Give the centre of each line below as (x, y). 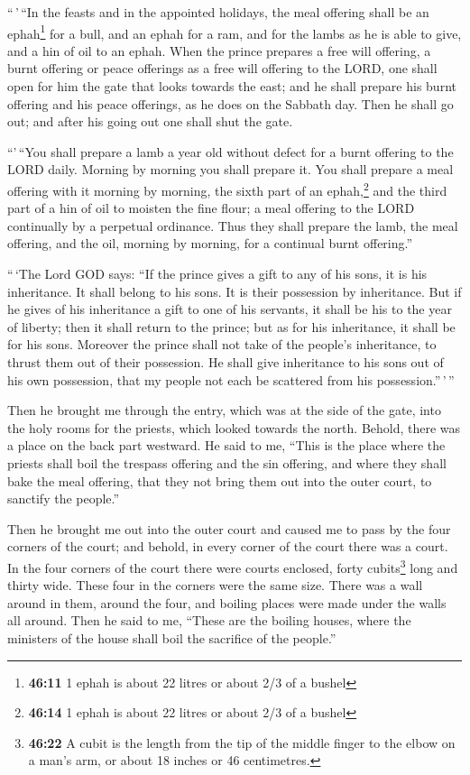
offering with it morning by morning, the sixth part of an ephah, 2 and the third (227, 189)
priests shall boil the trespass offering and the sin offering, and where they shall (227, 462)
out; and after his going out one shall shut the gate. (150, 121)
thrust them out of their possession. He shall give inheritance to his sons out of (226, 362)
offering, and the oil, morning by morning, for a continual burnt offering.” (210, 243)
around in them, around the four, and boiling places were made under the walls (227, 602)
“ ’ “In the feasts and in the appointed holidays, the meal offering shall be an (218, 12)
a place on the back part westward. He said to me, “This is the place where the (226, 445)
